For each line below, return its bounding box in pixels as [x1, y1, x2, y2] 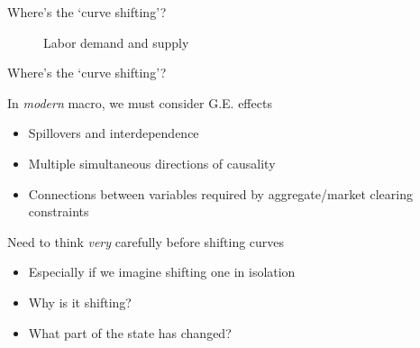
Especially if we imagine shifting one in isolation [28, 262, 296, 281]
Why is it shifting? [28, 292, 132, 311]
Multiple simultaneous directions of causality [28, 153, 276, 172]
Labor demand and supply [43, 32, 189, 51]
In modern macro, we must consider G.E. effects [7, 93, 272, 112]
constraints [28, 202, 89, 221]
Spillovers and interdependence [28, 124, 199, 142]
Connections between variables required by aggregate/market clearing [28, 184, 413, 203]
